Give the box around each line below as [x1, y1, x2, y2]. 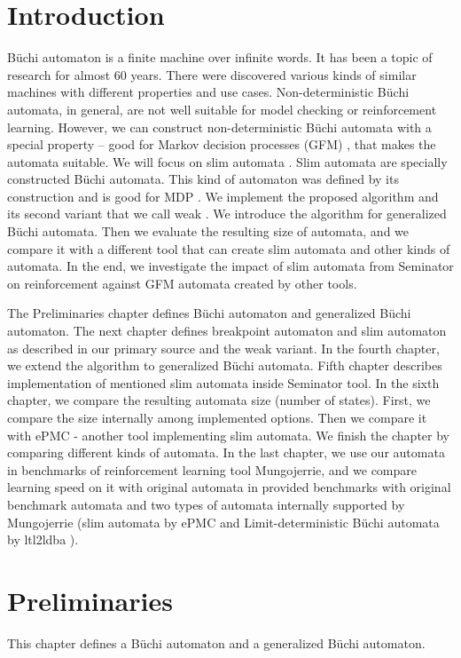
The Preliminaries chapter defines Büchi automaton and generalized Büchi [7, 304, 411, 322]
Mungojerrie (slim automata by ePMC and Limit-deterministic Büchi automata [7, 512, 440, 531]
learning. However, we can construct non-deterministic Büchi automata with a [7, 117, 432, 136]
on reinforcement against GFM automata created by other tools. [7, 274, 357, 292]
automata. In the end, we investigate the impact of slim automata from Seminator [7, 257, 454, 275]
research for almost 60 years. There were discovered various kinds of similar [7, 65, 417, 83]
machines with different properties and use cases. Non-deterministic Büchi [7, 83, 410, 101]
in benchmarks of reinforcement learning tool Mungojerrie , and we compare [7, 460, 417, 479]
